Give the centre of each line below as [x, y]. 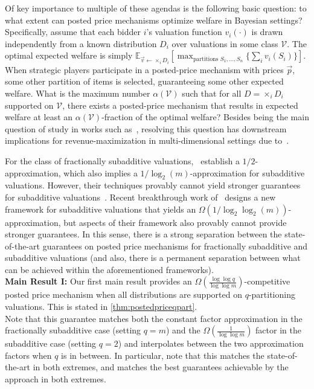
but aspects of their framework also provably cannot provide [175, 222]
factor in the [278, 330]
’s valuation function [184, 32]
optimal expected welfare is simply [69, 55]
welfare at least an [39, 117]
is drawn [267, 32]
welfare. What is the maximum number [78, 93]
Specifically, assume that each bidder [73, 32]
